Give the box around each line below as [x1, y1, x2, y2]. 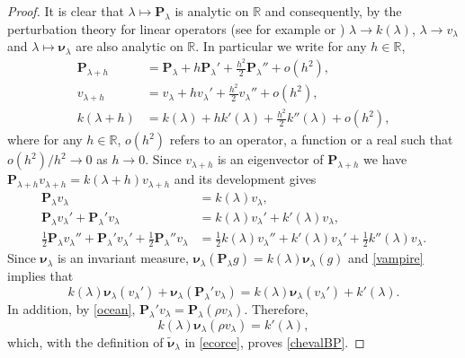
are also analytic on [76, 37, 183, 56]
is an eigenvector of [217, 150, 324, 169]
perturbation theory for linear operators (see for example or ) [7, 19, 345, 38]
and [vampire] [348, 249, 424, 267]
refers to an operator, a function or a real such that [169, 130, 453, 149]
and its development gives [174, 170, 317, 188]
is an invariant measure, [57, 249, 189, 267]
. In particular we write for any [195, 37, 367, 56]
